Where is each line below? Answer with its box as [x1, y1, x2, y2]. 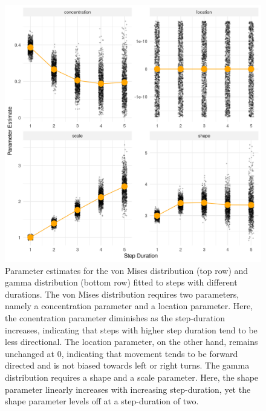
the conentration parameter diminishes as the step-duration [5, 311, 225, 324]
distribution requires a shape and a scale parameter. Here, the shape [5, 370, 259, 383]
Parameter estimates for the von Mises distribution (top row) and [5, 264, 248, 276]
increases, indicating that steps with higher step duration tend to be [5, 323, 258, 336]
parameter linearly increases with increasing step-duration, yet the [5, 383, 251, 395]
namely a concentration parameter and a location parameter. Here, [5, 299, 253, 312]
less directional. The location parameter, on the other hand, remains [5, 335, 258, 348]
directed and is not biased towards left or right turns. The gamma [5, 359, 250, 372]
